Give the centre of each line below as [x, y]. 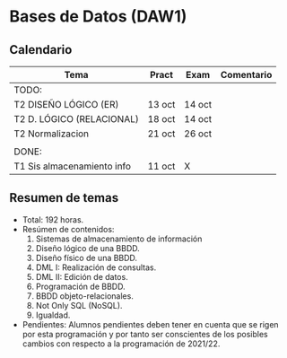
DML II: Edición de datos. [82, 276]
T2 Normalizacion [52, 134]
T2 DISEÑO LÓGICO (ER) [66, 105]
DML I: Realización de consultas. [96, 267]
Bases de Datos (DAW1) [98, 17]
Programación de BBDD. [80, 286]
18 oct [161, 119]
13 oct [161, 105]
